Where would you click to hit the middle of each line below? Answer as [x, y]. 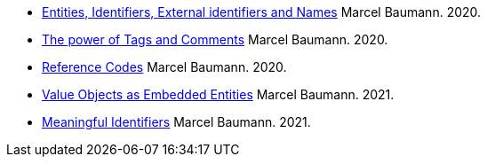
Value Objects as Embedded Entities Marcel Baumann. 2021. [218, 94]
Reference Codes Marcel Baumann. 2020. [164, 67]
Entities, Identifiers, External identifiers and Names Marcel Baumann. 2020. [262, 12]
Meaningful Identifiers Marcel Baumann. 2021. [176, 122]
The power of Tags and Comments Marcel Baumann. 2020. [215, 39]
